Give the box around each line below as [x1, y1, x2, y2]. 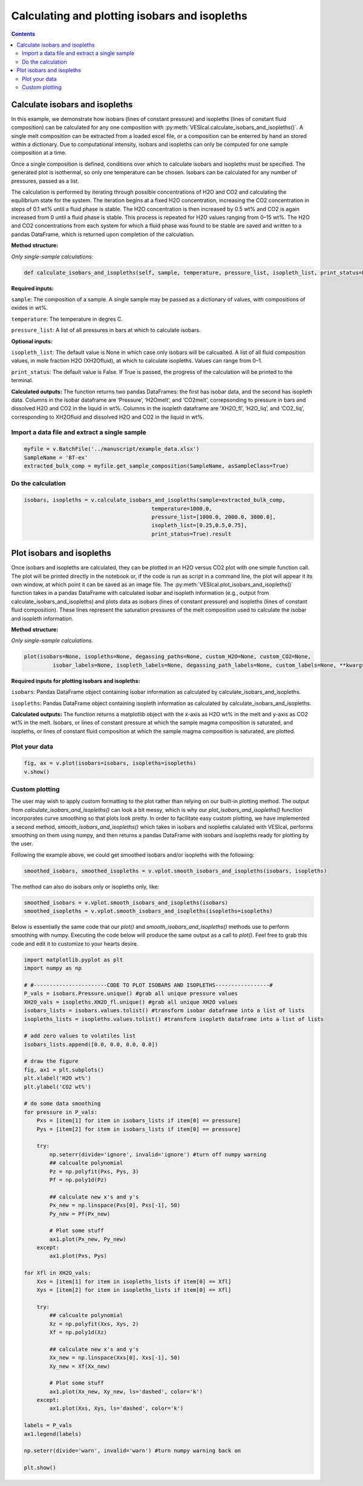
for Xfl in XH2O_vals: [24, 1269, 91, 1277]
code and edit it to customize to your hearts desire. [11, 940, 139, 947]
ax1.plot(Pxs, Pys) [49, 1252, 107, 1260]
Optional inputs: [11, 338, 53, 345]
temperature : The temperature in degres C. [11, 315, 123, 322]
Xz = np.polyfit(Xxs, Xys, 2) [49, 1320, 139, 1327]
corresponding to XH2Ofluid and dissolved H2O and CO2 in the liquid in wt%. [11, 413, 204, 421]
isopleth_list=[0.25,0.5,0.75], [151, 522, 247, 529]
